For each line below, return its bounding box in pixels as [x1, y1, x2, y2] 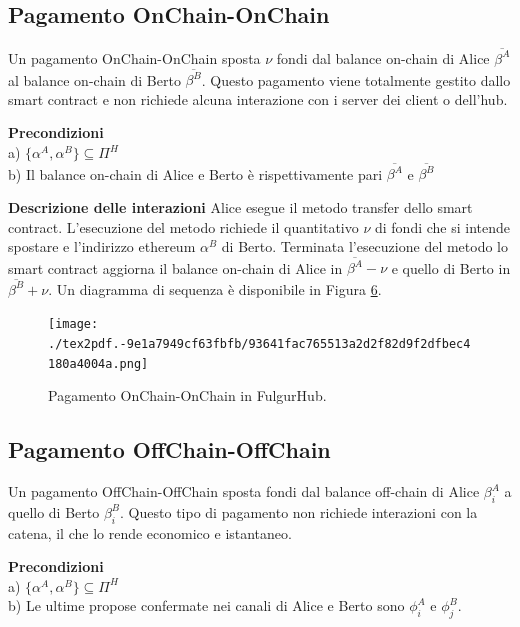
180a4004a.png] [48, 356, 149, 371]
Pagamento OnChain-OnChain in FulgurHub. [48, 385, 327, 406]
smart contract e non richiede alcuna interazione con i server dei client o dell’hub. [8, 88, 508, 109]
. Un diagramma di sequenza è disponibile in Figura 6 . [48, 278, 382, 299]
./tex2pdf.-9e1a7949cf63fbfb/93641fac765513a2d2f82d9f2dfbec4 [48, 336, 471, 351]
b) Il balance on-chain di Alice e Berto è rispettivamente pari [8, 163, 383, 184]
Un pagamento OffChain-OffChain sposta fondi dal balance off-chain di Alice [8, 481, 480, 502]
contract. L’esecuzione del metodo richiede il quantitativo [8, 216, 359, 237]
